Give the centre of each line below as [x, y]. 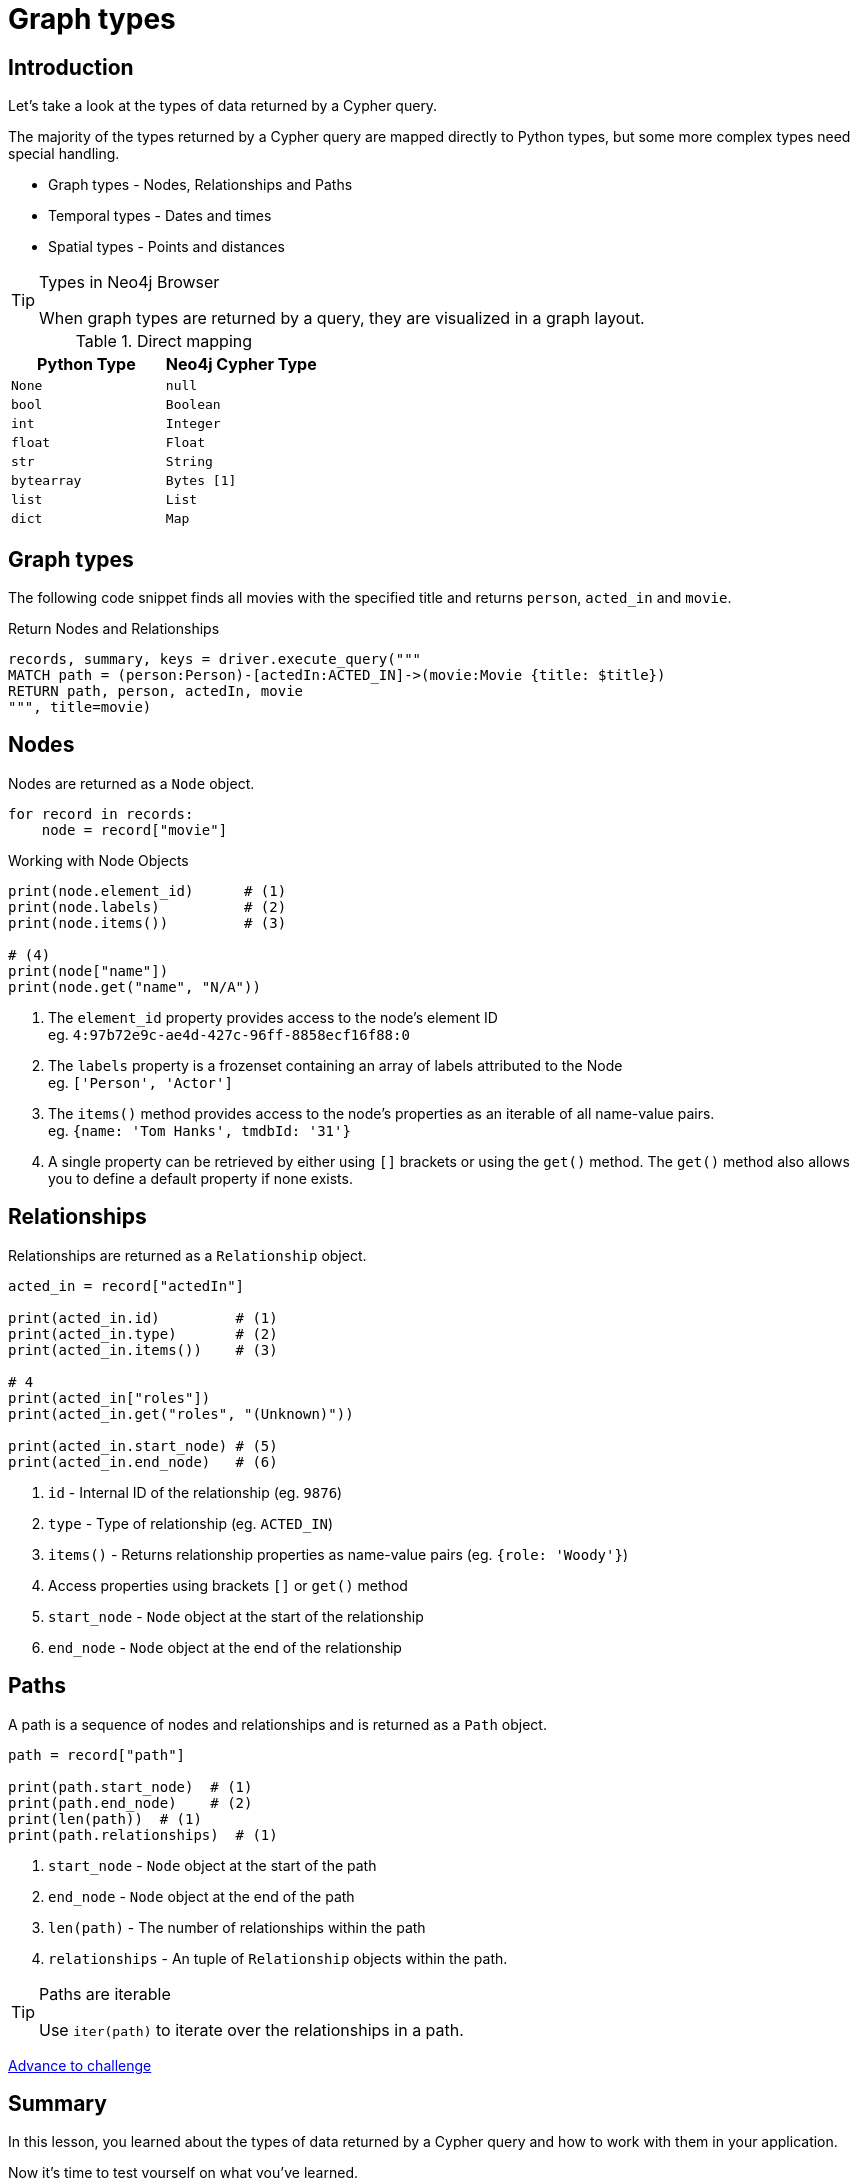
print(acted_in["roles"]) [109, 1397]
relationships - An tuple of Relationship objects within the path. [278, 1958]
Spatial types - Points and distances [166, 247]
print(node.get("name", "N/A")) [134, 986]
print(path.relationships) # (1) [143, 1834]
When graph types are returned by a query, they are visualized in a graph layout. [342, 318]
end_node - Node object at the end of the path [201, 1896]
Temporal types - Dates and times [160, 216]
